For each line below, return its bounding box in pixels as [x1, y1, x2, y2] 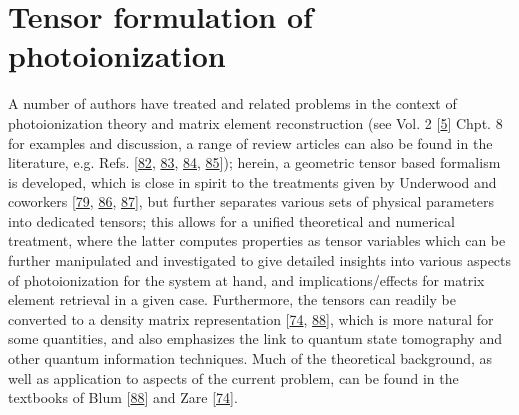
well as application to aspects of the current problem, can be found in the [8, 367, 459, 388]
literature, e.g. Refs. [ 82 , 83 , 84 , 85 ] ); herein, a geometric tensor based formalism [8, 152, 501, 173]
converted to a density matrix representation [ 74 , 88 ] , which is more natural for [8, 308, 494, 329]
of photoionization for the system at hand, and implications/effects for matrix [8, 269, 485, 290]
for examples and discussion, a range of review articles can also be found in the [8, 132, 493, 153]
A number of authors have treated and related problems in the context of [8, 93, 457, 114]
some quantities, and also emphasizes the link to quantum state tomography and [8, 328, 502, 349]
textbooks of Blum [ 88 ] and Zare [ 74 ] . [8, 387, 238, 408]
